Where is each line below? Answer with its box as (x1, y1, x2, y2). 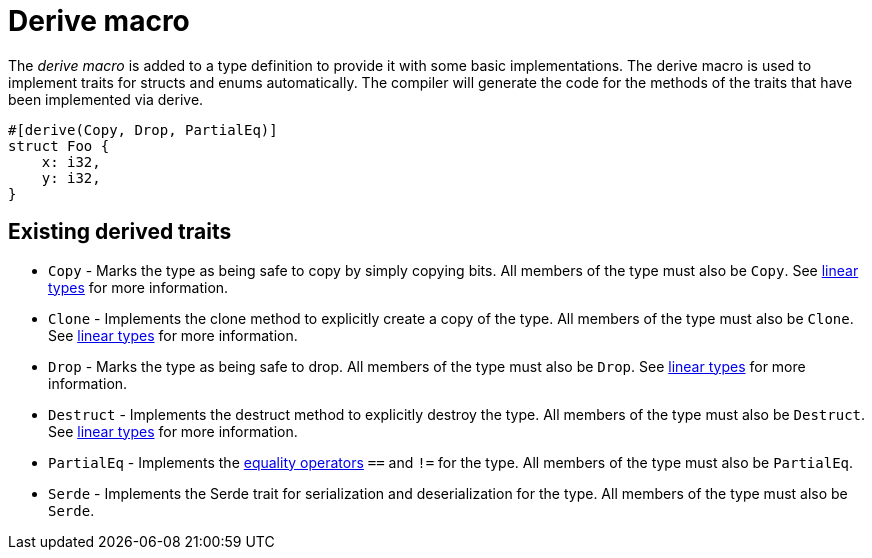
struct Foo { (8, 137, 110, 154)
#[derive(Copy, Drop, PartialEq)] (8, 121, 278, 138)
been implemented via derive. (8, 90, 204, 108)
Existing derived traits (8, 219, 232, 245)
